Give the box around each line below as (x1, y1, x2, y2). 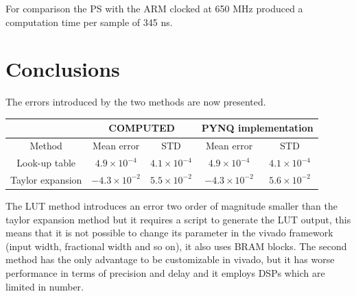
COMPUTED (108, 121, 175, 135)
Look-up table (16, 156, 76, 170)
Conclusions (5, 55, 120, 83)
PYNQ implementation (201, 121, 313, 135)
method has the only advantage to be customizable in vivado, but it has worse (5, 252, 335, 267)
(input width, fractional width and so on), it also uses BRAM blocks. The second (5, 238, 347, 253)
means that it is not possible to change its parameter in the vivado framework (5, 225, 333, 240)
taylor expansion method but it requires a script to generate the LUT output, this (5, 212, 351, 226)
